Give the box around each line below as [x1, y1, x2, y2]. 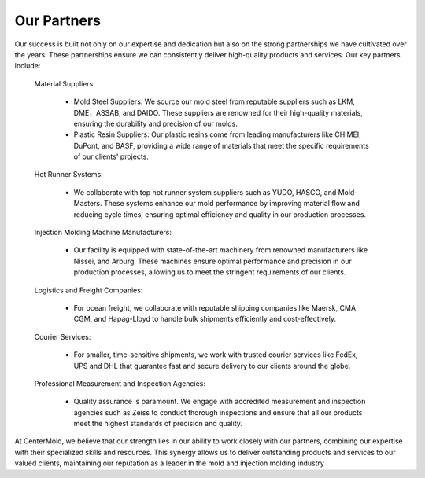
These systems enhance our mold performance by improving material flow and [103, 199, 360, 208]
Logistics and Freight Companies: [34, 285, 143, 295]
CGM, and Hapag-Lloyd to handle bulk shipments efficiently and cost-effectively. [73, 314, 336, 324]
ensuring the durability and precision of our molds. [73, 119, 238, 128]
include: [14, 61, 41, 71]
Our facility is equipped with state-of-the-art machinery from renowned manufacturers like [73, 245, 368, 255]
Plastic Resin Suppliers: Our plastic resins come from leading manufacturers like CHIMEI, [73, 130, 361, 139]
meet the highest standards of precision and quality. [73, 419, 243, 428]
